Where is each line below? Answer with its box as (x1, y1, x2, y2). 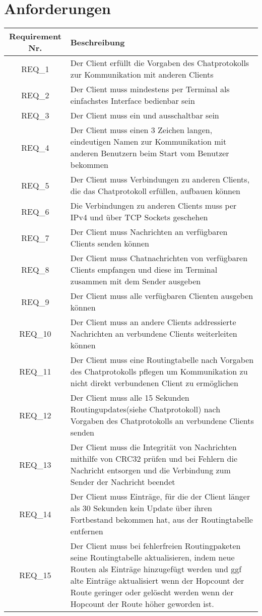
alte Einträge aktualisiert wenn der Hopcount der (70, 575, 244, 587)
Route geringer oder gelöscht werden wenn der (70, 586, 234, 598)
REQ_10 (19, 328, 51, 340)
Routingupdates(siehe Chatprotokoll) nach (70, 403, 221, 415)
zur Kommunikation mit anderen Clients (70, 69, 214, 81)
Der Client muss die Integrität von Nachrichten (70, 441, 237, 453)
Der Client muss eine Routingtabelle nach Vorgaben (70, 354, 254, 366)
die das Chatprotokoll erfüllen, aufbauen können (70, 185, 240, 197)
